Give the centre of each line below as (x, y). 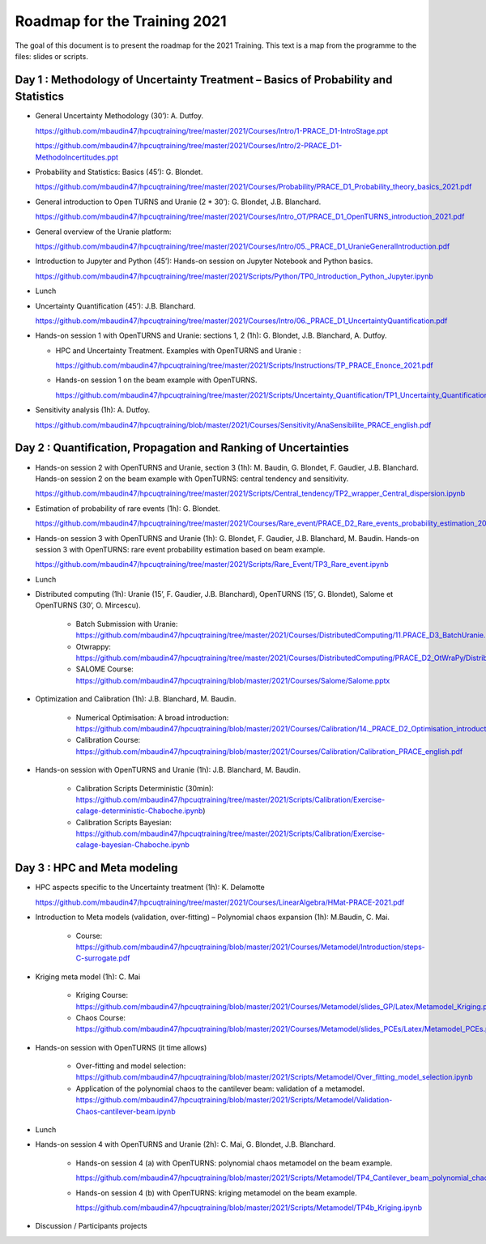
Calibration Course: (108, 740)
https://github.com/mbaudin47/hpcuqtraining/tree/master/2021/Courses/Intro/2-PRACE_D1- (189, 146)
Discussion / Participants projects (91, 1226)
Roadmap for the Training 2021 (121, 21)
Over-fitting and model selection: (131, 1066)
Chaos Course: (100, 1017)
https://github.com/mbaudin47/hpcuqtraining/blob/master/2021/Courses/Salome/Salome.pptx (233, 680)
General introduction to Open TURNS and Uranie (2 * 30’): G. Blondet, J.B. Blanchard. (178, 202)
